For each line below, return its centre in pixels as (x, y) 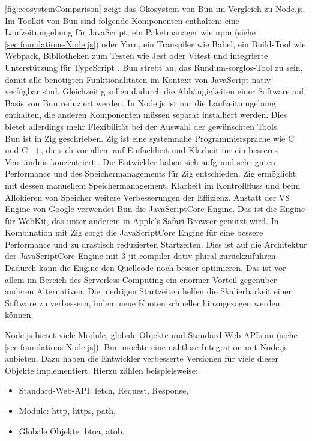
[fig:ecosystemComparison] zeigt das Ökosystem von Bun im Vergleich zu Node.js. (155, 8)
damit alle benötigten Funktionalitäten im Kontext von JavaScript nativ (138, 79)
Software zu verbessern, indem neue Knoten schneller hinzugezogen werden (142, 303)
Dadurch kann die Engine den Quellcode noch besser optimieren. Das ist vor (145, 268)
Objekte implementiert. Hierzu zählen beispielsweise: (101, 370)
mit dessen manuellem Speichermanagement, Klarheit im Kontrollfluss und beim (153, 185)
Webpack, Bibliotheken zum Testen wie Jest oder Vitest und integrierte (136, 56)
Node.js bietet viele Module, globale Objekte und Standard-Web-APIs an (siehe (151, 335)
